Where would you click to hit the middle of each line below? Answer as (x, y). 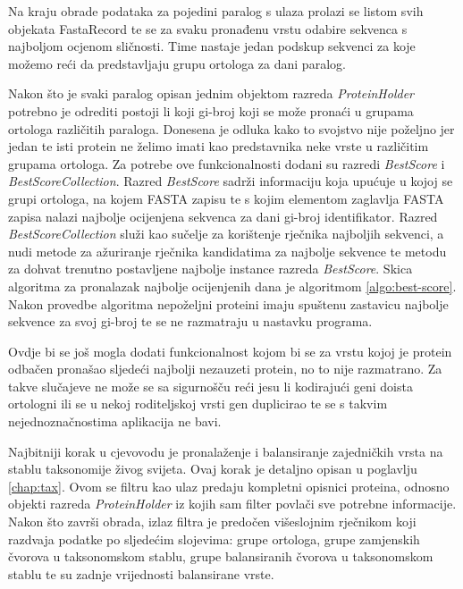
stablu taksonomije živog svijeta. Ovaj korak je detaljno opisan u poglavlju (213, 469)
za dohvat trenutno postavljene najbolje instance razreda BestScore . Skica (210, 269)
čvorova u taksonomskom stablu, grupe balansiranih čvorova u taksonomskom (221, 556)
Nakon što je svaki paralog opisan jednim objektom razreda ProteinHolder (211, 93)
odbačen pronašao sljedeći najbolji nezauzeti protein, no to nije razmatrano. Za (225, 369)
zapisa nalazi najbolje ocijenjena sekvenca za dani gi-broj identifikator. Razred (223, 216)
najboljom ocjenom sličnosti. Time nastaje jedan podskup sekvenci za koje (212, 46)
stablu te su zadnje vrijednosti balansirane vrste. (141, 573)
